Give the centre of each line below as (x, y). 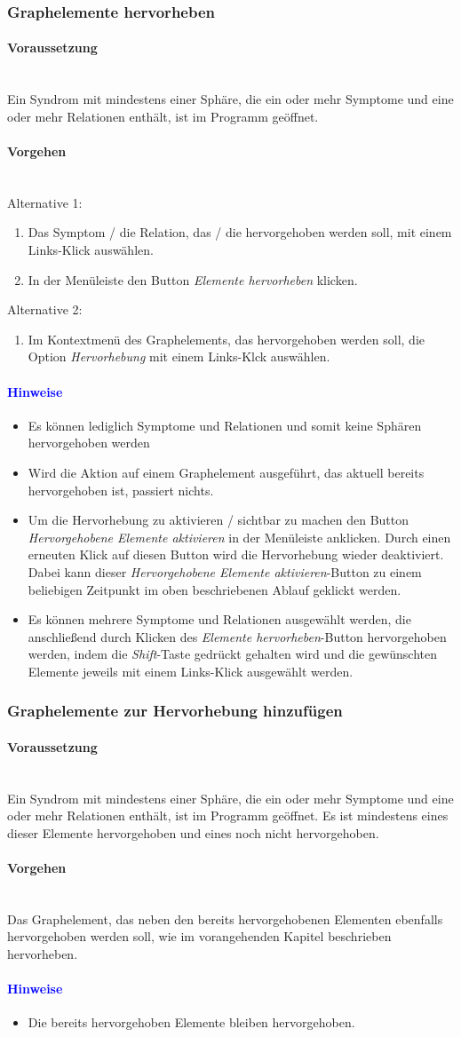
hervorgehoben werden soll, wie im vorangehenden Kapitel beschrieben (199, 936)
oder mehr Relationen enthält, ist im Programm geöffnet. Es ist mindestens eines (228, 815)
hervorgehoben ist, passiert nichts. (121, 490)
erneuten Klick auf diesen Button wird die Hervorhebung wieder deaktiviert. (236, 554)
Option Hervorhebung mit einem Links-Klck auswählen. (179, 356)
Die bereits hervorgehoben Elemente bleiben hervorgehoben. (191, 1022)
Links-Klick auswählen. (91, 249)
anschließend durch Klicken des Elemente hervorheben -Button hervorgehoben (237, 636)
